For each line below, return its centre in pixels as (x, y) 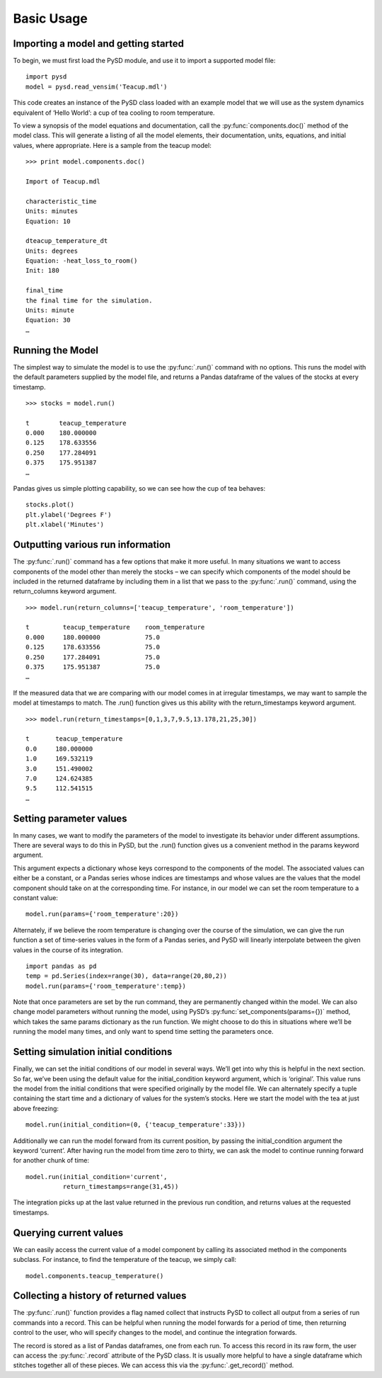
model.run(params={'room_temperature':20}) (102, 914)
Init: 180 (42, 271)
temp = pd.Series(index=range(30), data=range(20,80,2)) (127, 976)
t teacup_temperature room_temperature (115, 627)
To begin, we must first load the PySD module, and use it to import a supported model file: (144, 61)
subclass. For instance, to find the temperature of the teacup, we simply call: (125, 1260)
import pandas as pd (61, 966)
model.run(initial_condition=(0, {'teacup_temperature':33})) (136, 1125)
